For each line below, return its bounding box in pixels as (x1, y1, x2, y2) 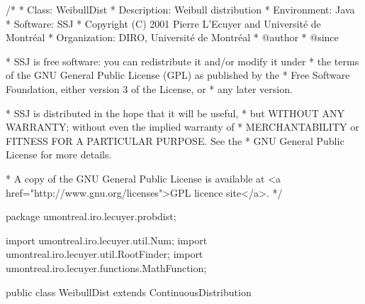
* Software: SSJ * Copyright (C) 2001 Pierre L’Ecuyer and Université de (6, 16, 321, 31)
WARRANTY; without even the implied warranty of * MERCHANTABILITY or (6, 119, 359, 134)
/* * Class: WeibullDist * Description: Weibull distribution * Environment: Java (6, 2, 355, 16)
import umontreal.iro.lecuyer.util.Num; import (6, 232, 208, 247)
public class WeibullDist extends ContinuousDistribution (6, 284, 252, 299)
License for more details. (6, 147, 112, 162)
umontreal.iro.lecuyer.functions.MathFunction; (6, 260, 207, 275)
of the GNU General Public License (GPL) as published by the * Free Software (6, 67, 350, 82)
